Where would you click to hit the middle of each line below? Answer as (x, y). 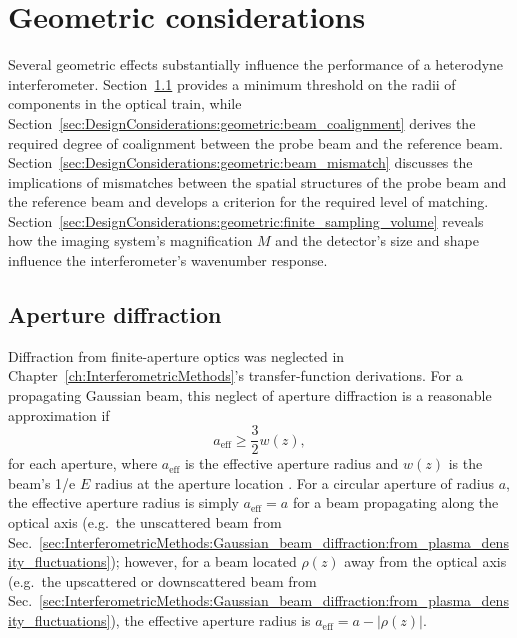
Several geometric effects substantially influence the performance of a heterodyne (256, 64)
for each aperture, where (83, 463)
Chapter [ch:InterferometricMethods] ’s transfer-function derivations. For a (235, 375)
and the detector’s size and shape (377, 240)
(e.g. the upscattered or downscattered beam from (162, 580)
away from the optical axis (425, 561)
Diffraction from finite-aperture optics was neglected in (176, 355)
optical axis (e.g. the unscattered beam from (145, 522)
